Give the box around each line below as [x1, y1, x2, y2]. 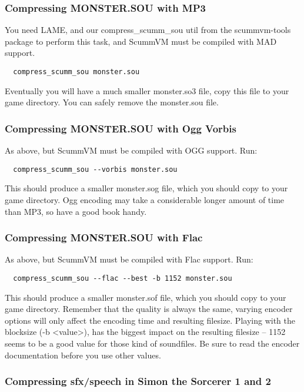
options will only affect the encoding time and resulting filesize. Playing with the [5, 314, 295, 326]
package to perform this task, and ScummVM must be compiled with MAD [5, 35, 277, 47]
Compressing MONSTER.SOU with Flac [5, 230, 203, 245]
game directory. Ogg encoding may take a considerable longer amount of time [5, 193, 285, 205]
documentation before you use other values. [5, 348, 161, 361]
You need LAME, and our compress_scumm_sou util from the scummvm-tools [5, 24, 291, 36]
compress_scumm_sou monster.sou [13, 68, 140, 76]
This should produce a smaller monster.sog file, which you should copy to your [5, 182, 288, 194]
